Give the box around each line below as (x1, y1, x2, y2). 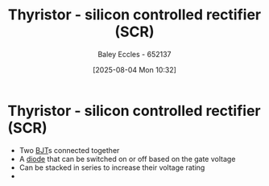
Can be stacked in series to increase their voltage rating (19, 163, 205, 172)
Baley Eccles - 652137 (97, 49, 172, 59)
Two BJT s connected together (19, 145, 120, 155)
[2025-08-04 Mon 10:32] (93, 64, 176, 74)
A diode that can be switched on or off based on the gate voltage (19, 154, 236, 163)
